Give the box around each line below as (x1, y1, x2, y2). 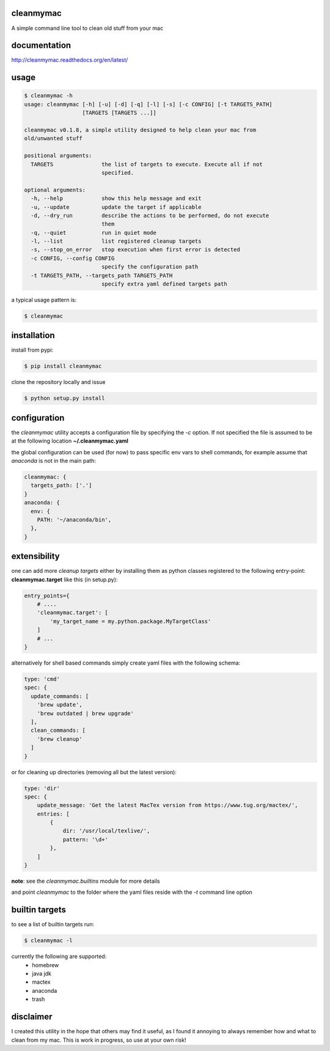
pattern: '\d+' (62, 836, 108, 843)
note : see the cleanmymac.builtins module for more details (11, 877, 160, 885)
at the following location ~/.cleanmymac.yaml (11, 437, 128, 444)
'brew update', (37, 701, 82, 709)
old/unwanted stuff (24, 135, 82, 142)
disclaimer (11, 1012, 53, 1022)
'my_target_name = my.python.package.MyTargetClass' (50, 618, 211, 625)
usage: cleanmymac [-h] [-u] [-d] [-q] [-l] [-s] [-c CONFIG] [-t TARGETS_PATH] (24, 101, 273, 108)
